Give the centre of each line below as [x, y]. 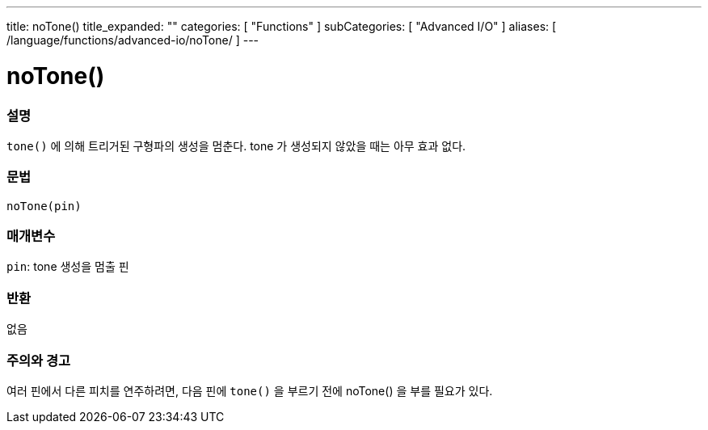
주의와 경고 [39, 360]
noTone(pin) [44, 206]
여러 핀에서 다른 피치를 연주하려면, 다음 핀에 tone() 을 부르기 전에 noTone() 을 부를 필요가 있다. [250, 390]
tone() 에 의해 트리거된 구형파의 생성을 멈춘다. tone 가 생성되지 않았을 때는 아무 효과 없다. [236, 145]
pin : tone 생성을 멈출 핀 [68, 267]
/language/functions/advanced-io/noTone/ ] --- [133, 40]
